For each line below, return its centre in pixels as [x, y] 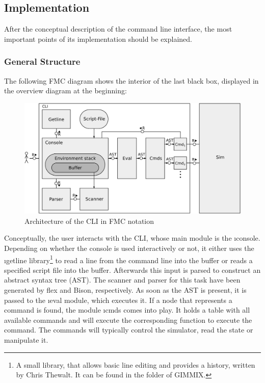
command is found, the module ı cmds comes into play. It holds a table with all [127, 310]
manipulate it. [26, 339]
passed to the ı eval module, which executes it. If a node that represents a [118, 300]
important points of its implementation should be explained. [98, 39]
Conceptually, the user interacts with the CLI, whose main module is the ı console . [132, 238]
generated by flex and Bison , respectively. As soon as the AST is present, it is [125, 289]
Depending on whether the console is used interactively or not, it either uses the [129, 248]
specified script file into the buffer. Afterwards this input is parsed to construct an [132, 270]
